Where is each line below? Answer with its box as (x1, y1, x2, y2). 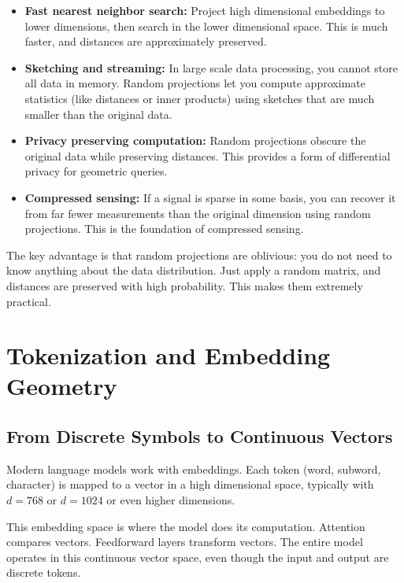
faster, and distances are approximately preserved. (24, 33, 267, 50)
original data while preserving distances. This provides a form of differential (24, 147, 391, 164)
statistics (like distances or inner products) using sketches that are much (24, 90, 375, 106)
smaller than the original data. (24, 105, 172, 122)
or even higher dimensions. (106, 492, 235, 508)
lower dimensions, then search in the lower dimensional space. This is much (24, 17, 388, 34)
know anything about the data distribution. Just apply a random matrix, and (6, 262, 381, 279)
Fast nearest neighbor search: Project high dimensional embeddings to (24, 2, 385, 18)
